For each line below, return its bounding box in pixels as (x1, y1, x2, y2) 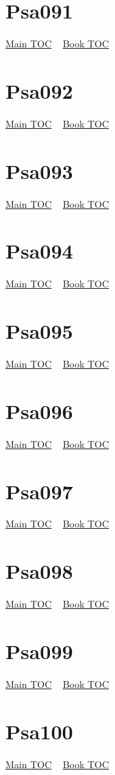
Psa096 (5, 396, 73, 425)
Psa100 (5, 717, 73, 745)
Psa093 (5, 156, 73, 184)
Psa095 (5, 317, 73, 345)
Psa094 (5, 237, 73, 265)
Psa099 (5, 636, 73, 665)
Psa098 (5, 557, 73, 585)
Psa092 (5, 76, 73, 104)
